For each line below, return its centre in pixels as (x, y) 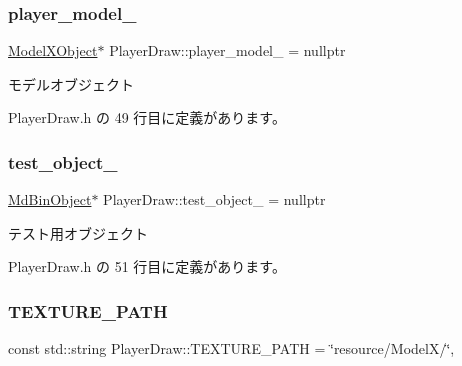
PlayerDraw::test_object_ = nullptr (214, 199)
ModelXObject (53, 50)
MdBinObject (50, 199)
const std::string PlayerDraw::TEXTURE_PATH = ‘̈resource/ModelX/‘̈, (231, 348)
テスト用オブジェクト (78, 232)
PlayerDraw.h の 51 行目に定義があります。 (147, 266)
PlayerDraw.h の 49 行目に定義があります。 (147, 117)
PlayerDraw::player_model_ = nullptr (227, 50)
